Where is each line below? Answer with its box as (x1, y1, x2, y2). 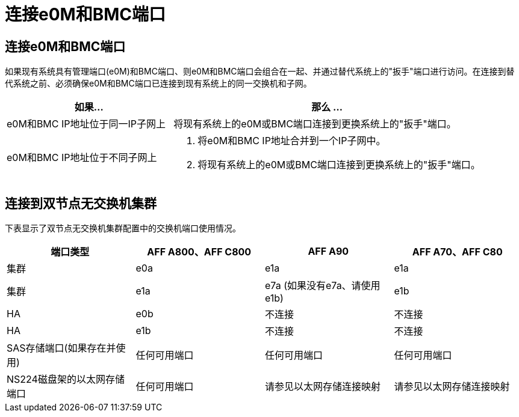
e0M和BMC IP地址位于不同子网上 (7, 151, 157, 164)
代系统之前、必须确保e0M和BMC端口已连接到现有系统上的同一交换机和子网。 (5, 78, 312, 89)
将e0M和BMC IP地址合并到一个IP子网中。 (197, 135, 386, 147)
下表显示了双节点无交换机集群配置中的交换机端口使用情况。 (5, 223, 241, 234)
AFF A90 (308, 245, 349, 258)
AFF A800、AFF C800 (147, 246, 252, 258)
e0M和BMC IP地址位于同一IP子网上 (7, 118, 166, 130)
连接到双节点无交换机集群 (5, 195, 157, 211)
